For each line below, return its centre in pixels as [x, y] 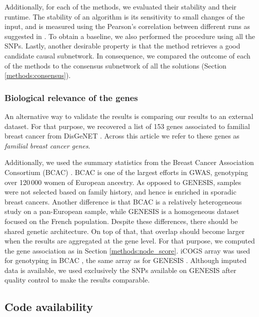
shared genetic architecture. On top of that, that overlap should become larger [125, 231]
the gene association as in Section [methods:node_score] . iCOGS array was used [127, 250]
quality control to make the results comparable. [77, 280]
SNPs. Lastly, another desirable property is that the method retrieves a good [122, 46]
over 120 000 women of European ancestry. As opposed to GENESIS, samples [123, 182]
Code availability [49, 307]
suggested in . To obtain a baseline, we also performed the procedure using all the [130, 36]
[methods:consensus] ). [38, 75]
